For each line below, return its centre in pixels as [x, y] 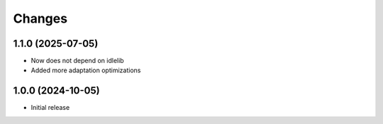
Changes [40, 18]
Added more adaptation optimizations [86, 70]
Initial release [50, 108]
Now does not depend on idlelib [77, 61]
